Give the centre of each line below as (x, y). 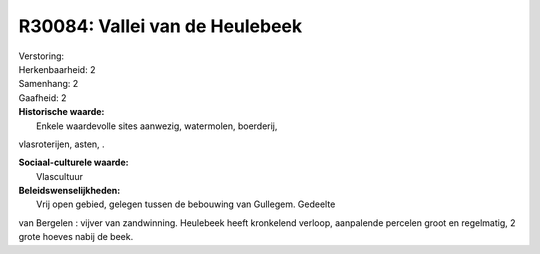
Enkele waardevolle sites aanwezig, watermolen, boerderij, (157, 126)
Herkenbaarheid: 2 (57, 69)
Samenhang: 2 (48, 84)
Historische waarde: (61, 112)
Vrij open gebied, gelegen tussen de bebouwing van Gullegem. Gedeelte (186, 204)
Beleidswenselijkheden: (69, 191)
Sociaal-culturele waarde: (73, 162)
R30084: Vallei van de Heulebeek (160, 26)
